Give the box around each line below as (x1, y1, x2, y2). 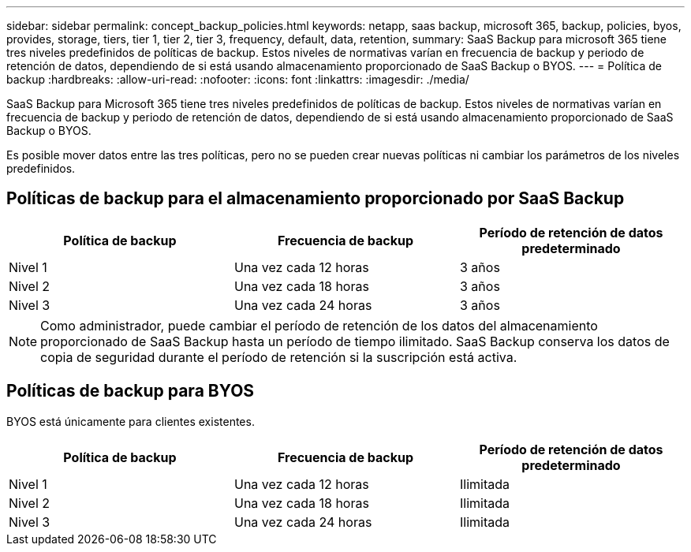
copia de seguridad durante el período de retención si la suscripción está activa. (40, 349, 517, 365)
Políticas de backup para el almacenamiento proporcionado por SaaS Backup (6, 188, 625, 209)
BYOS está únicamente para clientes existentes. (6, 414, 255, 428)
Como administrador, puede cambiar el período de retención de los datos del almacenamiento (40, 317, 598, 334)
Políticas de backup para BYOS (6, 381, 255, 401)
